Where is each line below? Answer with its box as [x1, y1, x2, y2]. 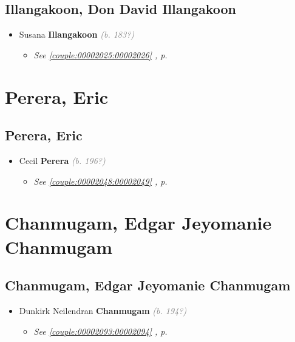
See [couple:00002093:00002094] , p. [33, 324, 168, 337]
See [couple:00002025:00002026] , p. [33, 48, 168, 61]
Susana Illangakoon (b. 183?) [19, 28, 135, 41]
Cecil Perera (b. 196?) [19, 154, 106, 166]
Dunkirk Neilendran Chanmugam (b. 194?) [19, 304, 187, 316]
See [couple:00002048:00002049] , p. [33, 174, 168, 187]
